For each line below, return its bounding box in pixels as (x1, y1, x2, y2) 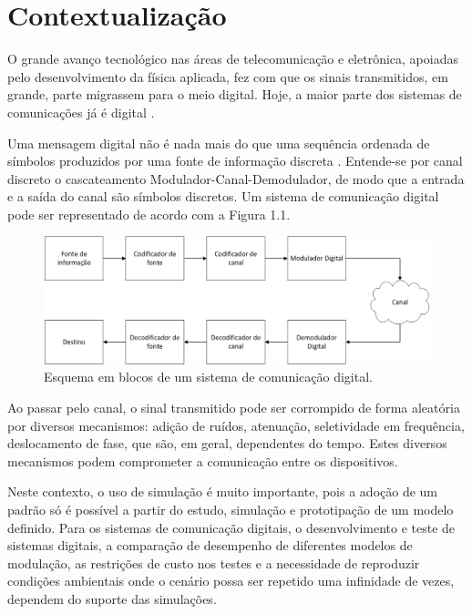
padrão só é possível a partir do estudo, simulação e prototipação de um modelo (7, 499, 454, 518)
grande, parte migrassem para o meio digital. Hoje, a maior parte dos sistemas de (7, 85, 462, 104)
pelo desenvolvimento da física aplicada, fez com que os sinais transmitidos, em (7, 67, 448, 86)
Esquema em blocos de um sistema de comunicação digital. (44, 367, 373, 386)
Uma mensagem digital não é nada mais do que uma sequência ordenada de (7, 133, 430, 152)
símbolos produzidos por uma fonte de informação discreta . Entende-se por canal (7, 151, 463, 170)
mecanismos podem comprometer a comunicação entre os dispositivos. (7, 451, 398, 470)
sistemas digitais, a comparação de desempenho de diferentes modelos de (7, 536, 413, 555)
